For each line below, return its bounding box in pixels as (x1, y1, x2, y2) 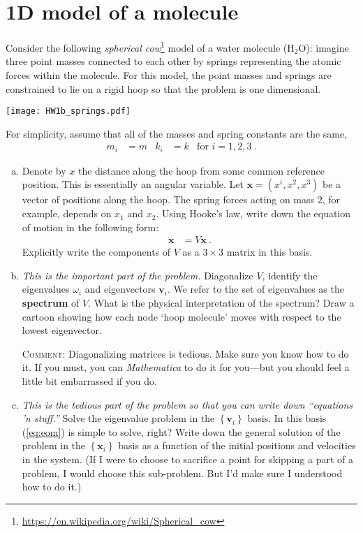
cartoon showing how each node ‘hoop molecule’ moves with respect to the (22, 309, 341, 323)
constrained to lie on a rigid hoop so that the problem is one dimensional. (6, 81, 321, 96)
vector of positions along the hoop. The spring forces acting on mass (22, 192, 315, 207)
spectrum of (22, 295, 80, 310)
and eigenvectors (84, 282, 156, 296)
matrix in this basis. (226, 244, 313, 259)
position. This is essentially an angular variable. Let (22, 177, 244, 191)
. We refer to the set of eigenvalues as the (167, 282, 344, 296)
